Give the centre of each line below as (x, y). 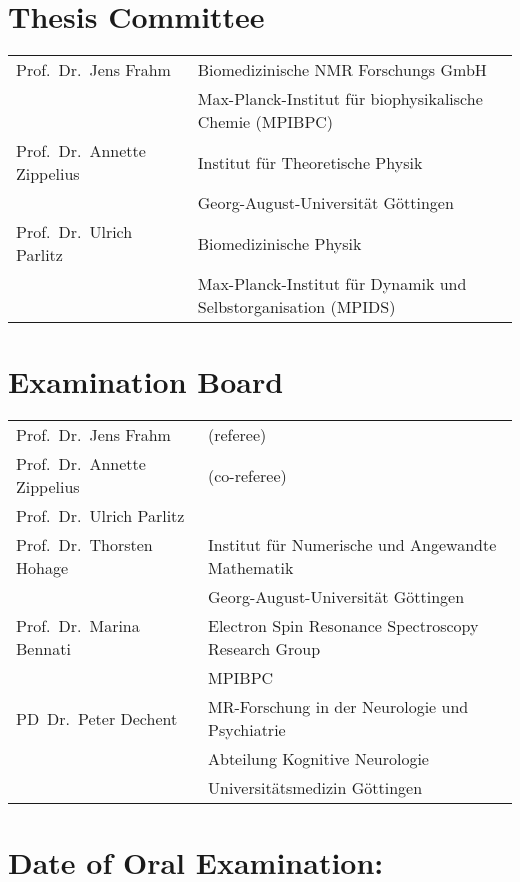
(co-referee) (247, 475)
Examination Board (146, 381)
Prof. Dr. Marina (78, 626)
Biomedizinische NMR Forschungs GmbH (342, 70)
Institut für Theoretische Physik (310, 162)
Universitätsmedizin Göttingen (315, 788)
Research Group (264, 649)
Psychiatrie (246, 730)
